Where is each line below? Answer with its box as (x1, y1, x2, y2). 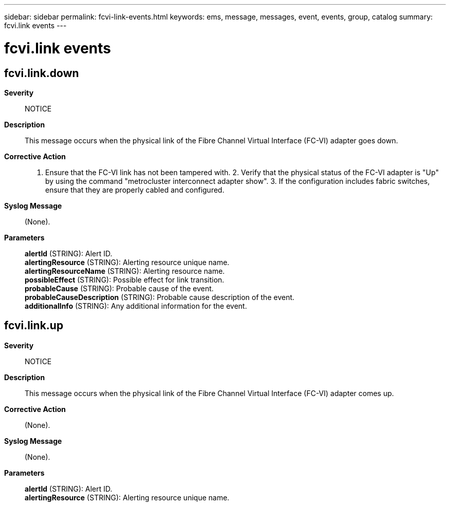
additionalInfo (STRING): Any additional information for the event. (25, 301, 247, 310)
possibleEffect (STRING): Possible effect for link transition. (25, 275, 224, 284)
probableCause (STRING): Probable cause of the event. (25, 284, 214, 293)
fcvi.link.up (4, 319, 64, 332)
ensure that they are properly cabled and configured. (45, 185, 224, 194)
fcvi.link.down (4, 66, 79, 80)
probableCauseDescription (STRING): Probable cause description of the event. (25, 292, 295, 302)
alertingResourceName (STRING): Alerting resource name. (25, 266, 225, 275)
